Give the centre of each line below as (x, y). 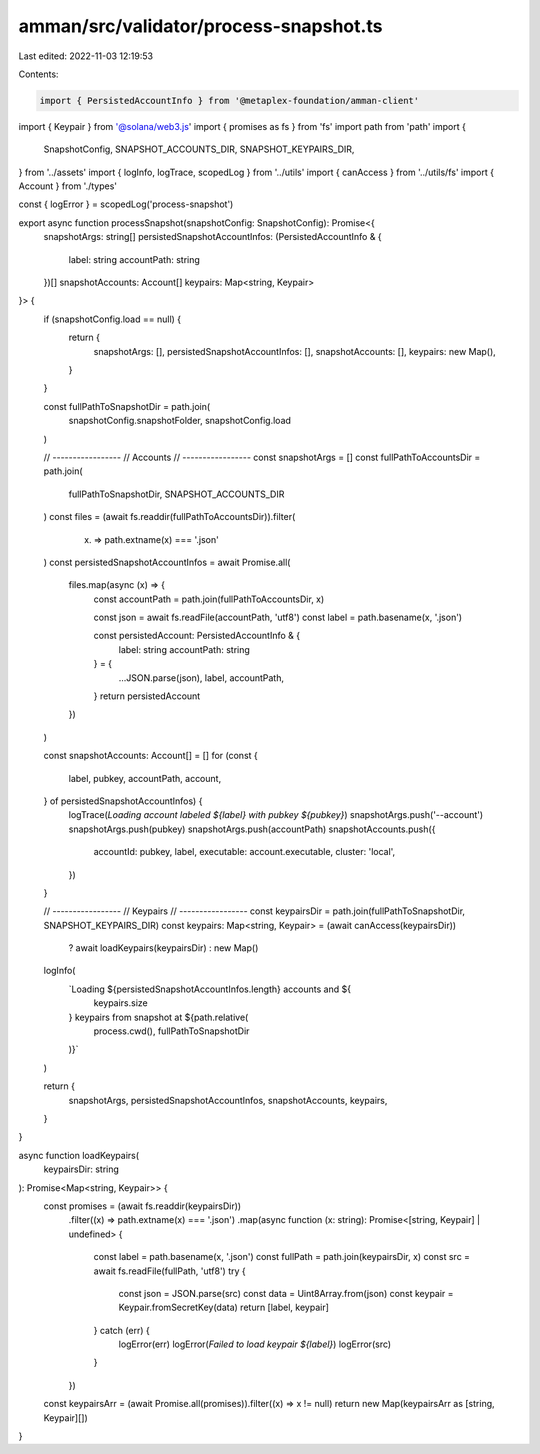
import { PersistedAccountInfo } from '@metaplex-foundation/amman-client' (229, 100)
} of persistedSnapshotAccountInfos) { (123, 801)
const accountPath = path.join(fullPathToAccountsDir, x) (209, 599)
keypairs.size (121, 1003)
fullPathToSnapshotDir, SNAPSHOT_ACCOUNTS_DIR (176, 494)
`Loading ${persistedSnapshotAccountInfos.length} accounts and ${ (210, 989)
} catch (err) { (121, 1330)
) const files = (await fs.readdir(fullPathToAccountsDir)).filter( (169, 517)
